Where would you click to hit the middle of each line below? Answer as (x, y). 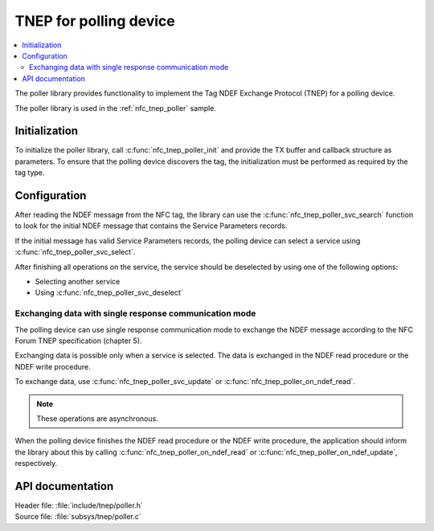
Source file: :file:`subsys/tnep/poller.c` (78, 517)
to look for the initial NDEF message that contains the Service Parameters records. (151, 226)
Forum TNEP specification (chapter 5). (78, 341)
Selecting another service (78, 282)
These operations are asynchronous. (97, 419)
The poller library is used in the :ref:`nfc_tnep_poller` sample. (116, 108)
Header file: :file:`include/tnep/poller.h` (79, 505)
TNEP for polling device (95, 21)
